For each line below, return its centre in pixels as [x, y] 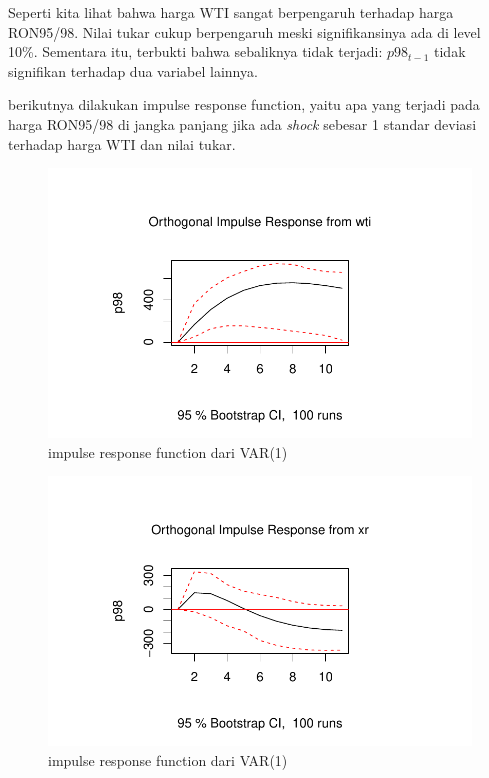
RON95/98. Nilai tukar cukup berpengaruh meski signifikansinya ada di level [244, 31]
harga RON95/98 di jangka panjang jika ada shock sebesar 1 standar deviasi [242, 123]
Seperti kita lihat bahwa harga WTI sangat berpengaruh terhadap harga [231, 12]
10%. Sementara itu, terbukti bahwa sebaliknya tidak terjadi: [195, 51]
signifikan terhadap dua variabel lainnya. [133, 70]
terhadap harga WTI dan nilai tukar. [122, 143]
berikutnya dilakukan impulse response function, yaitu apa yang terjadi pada [244, 104]
